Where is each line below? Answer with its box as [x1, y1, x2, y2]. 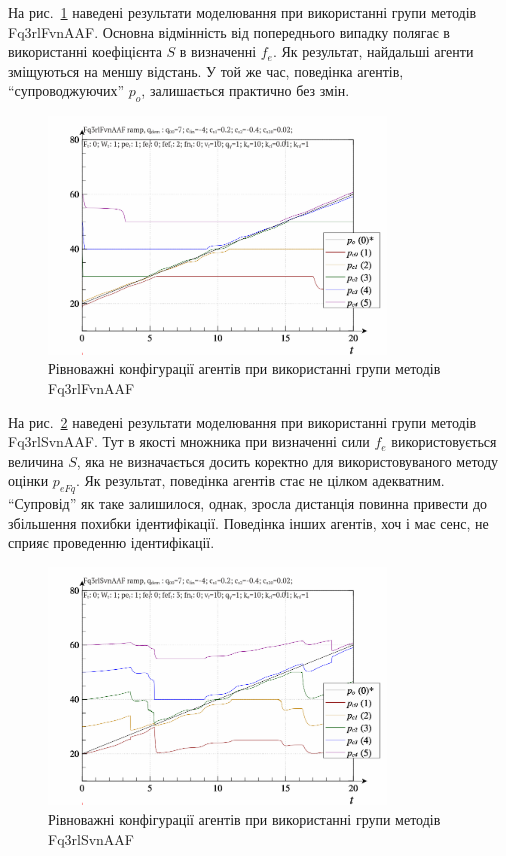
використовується [391, 431, 497, 452]
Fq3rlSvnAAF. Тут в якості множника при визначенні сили [8, 431, 370, 452]
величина [8, 450, 64, 471]
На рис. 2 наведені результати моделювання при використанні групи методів [8, 411, 477, 432]
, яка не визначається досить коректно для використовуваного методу [76, 450, 499, 471]
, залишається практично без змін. [141, 80, 350, 101]
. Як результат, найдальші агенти [272, 41, 474, 62]
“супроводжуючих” [8, 80, 125, 101]
